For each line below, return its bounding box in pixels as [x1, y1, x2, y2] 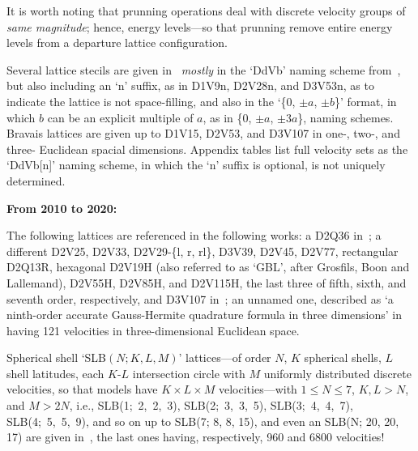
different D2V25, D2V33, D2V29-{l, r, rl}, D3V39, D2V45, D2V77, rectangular [6, 242, 399, 259]
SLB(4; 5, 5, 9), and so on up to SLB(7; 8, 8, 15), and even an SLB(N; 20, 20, [6, 412, 399, 429]
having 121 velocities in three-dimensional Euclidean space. [6, 321, 300, 338]
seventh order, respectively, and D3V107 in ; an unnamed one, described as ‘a [6, 290, 394, 307]
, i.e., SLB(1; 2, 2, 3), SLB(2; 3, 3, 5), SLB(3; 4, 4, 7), [69, 397, 353, 414]
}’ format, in [334, 92, 397, 109]
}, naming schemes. [297, 108, 394, 126]
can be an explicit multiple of [47, 108, 194, 126]
